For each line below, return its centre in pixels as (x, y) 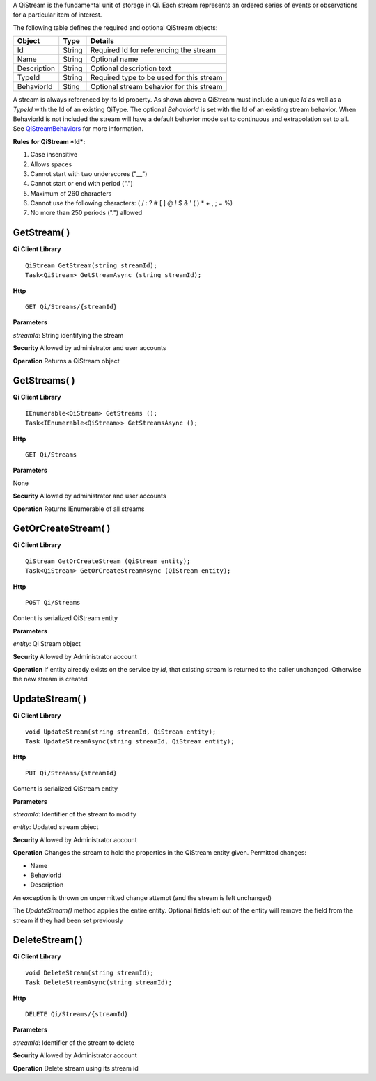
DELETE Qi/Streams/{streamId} (77, 1014)
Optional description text (131, 68)
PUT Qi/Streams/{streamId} (71, 773)
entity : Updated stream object (56, 827)
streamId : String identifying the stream (68, 335)
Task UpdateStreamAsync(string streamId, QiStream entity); (130, 742)
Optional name (114, 59)
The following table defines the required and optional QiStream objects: (115, 27)
